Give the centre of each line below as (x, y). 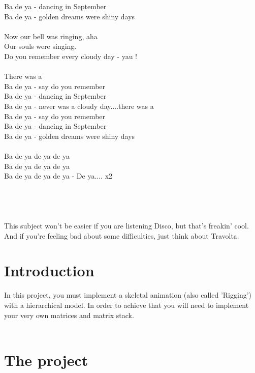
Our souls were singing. (40, 46)
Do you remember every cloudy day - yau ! (71, 56)
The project (46, 360)
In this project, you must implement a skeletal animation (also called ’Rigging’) (128, 295)
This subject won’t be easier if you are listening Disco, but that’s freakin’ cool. (126, 226)
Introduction (49, 270)
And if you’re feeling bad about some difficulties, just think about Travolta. (122, 235)
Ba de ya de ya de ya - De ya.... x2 (58, 176)
